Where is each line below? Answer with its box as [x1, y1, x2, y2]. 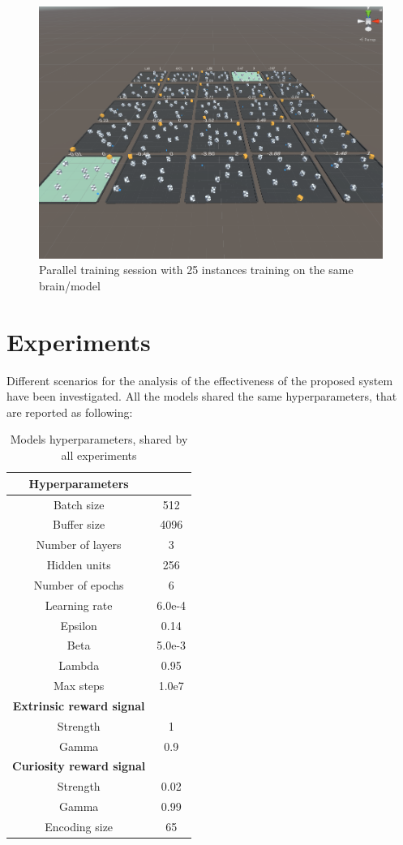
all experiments [61, 447, 137, 464]
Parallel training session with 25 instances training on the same [39, 261, 354, 278]
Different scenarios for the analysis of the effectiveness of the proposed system [6, 371, 393, 388]
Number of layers [36, 536, 122, 553]
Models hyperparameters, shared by [10, 431, 188, 448]
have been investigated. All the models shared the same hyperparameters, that [6, 388, 397, 405]
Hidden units [46, 556, 111, 573]
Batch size [53, 495, 105, 513]
